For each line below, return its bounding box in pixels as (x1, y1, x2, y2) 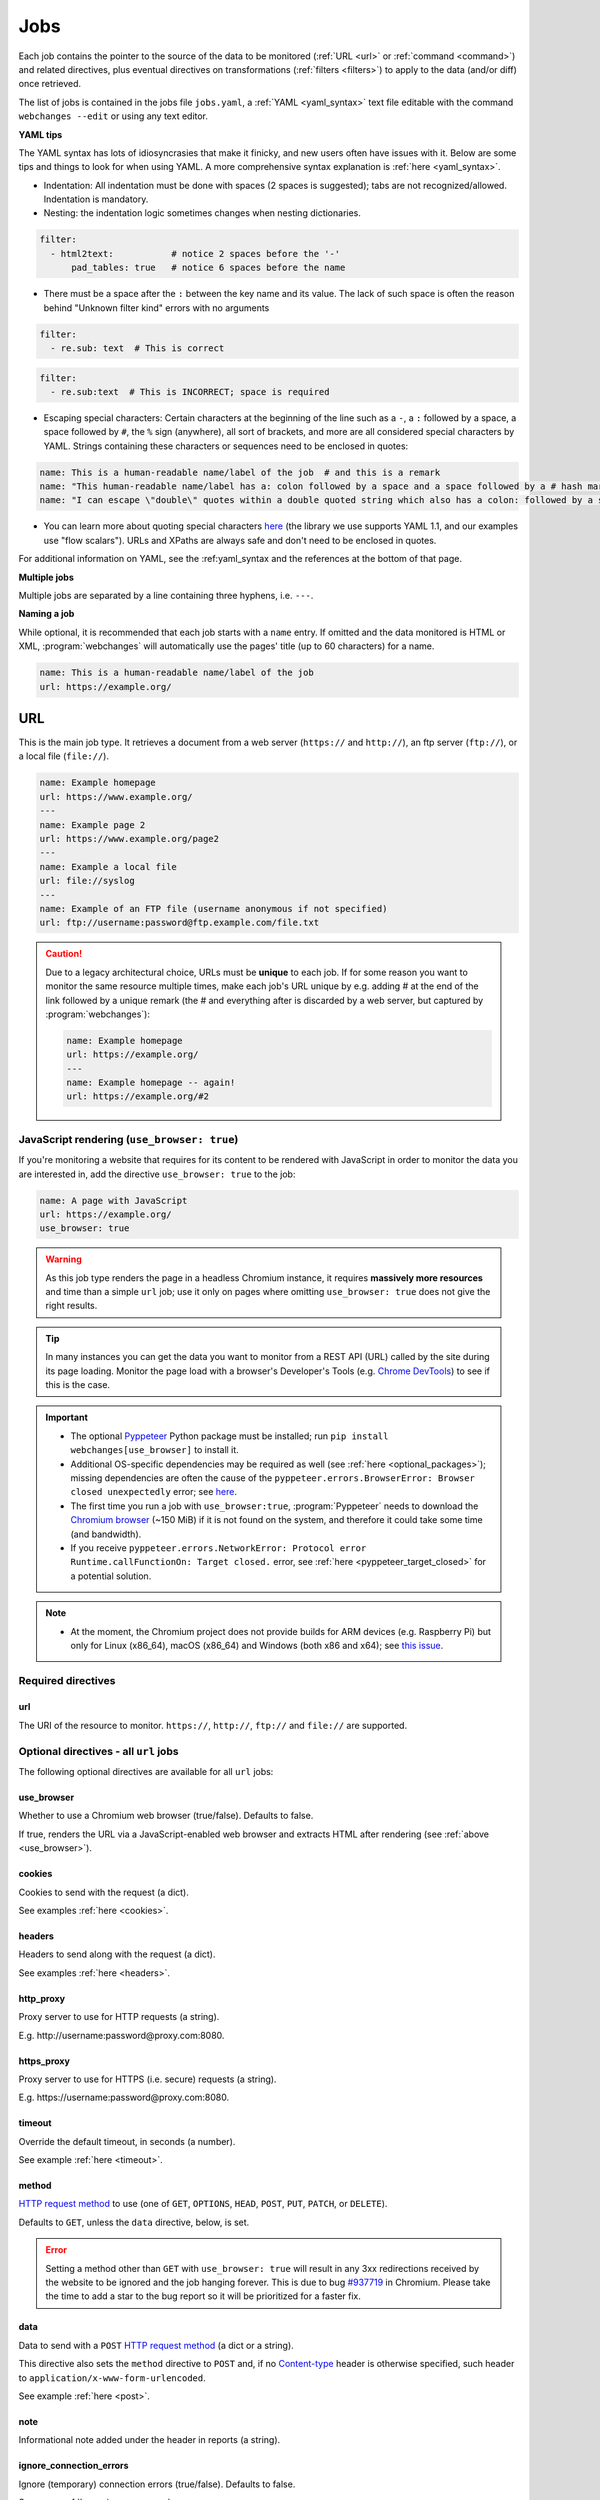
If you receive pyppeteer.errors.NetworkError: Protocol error (70, 1541, 367, 1554)
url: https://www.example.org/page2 (39, 833, 220, 844)
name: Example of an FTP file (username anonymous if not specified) (39, 903, 388, 914)
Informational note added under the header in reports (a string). (18, 2434, 281, 2446)
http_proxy (18, 1992, 65, 2004)
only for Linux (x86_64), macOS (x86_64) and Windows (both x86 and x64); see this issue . (70, 1639, 444, 1651)
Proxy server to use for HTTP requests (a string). (18, 2011, 220, 2023)
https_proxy (18, 2055, 70, 2067)
